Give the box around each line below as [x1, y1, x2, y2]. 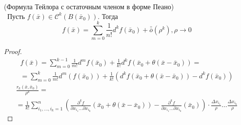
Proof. [4, 46, 22, 56]
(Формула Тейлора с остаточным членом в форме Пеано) [4, 1, 174, 11]
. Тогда [98, 11, 118, 21]
